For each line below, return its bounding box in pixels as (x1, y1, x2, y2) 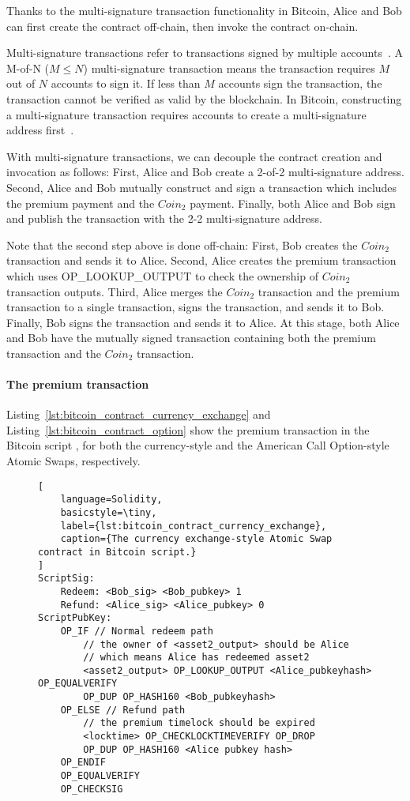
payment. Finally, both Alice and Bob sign (190, 194, 396, 211)
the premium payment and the (6, 194, 155, 211)
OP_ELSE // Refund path (60, 704, 186, 716)
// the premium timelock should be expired (83, 717, 315, 729)
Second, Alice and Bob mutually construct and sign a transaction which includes (6, 179, 397, 195)
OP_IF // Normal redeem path (60, 625, 213, 637)
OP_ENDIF (60, 757, 106, 769)
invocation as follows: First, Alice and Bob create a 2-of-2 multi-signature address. (6, 164, 404, 180)
